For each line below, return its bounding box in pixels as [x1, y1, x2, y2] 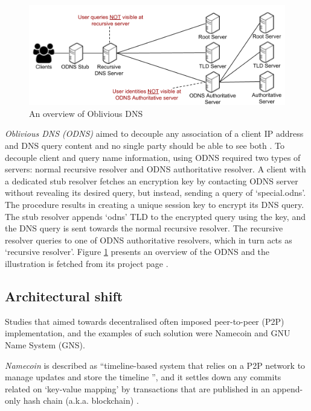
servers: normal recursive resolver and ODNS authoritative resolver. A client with [5, 163, 306, 175]
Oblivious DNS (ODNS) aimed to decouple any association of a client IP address [5, 127, 304, 140]
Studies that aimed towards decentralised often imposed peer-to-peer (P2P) [5, 315, 284, 327]
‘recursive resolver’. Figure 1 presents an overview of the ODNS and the [5, 245, 270, 258]
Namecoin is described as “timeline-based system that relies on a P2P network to [5, 359, 306, 371]
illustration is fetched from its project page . [5, 257, 168, 269]
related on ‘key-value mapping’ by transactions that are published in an [5, 382, 271, 395]
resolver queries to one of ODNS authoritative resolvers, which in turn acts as [5, 233, 292, 246]
